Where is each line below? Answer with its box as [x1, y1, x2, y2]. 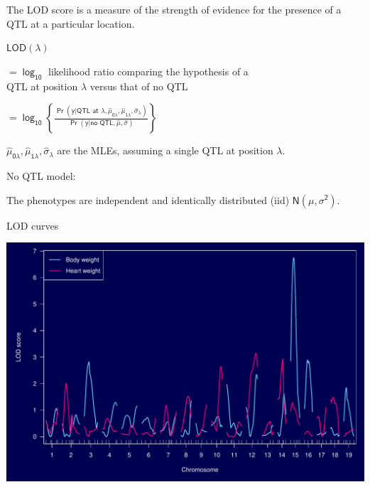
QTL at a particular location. [6, 16, 135, 31]
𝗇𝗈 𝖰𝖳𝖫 [90, 119, 114, 127]
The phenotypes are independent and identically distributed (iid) [6, 192, 290, 207]
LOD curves [6, 218, 59, 232]
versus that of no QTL [89, 78, 188, 93]
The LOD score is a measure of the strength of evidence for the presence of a [6, 2, 342, 16]
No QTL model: [6, 168, 76, 183]
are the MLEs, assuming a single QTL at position [57, 143, 273, 158]
